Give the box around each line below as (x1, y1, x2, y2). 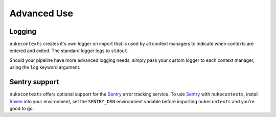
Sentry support (9, 78, 59, 86)
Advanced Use (9, 8, 74, 19)
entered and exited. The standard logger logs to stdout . (9, 48, 129, 54)
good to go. (9, 105, 34, 111)
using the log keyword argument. (9, 64, 81, 71)
